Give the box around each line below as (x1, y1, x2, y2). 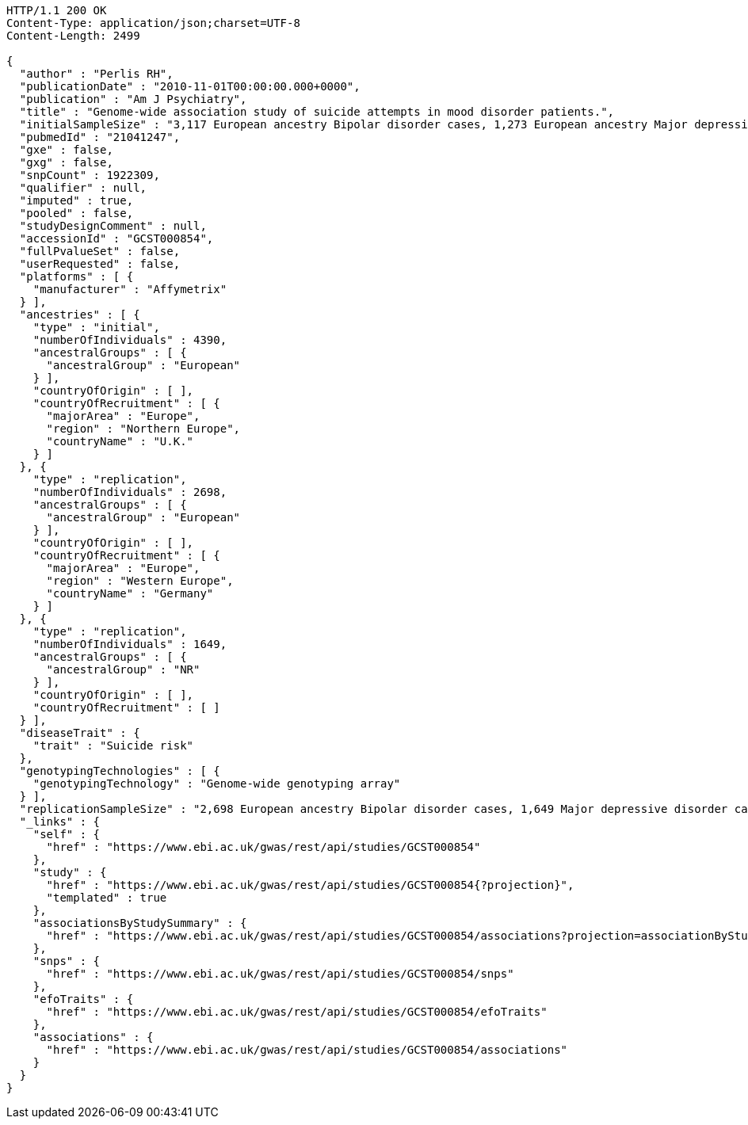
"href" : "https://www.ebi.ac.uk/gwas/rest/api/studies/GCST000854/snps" (46, 967, 514, 980)
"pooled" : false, (19, 207, 134, 219)
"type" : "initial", (32, 321, 160, 334)
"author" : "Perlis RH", (19, 67, 174, 80)
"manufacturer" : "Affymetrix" (32, 283, 227, 296)
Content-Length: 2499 (6, 29, 140, 42)
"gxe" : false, (19, 143, 113, 156)
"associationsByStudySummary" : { (32, 917, 247, 929)
